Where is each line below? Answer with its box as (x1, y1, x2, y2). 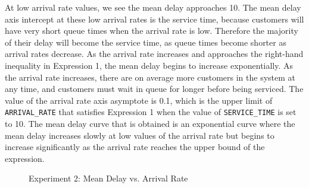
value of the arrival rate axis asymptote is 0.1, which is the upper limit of (5, 94, 273, 106)
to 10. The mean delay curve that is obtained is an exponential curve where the (5, 117, 295, 129)
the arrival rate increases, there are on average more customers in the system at (5, 71, 295, 83)
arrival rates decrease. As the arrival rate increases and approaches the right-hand (5, 47, 304, 60)
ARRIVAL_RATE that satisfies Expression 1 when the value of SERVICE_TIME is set (5, 106, 296, 118)
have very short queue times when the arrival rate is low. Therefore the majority (5, 24, 298, 37)
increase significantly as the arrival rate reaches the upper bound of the (5, 141, 265, 153)
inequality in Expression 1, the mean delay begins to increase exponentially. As (5, 59, 294, 71)
